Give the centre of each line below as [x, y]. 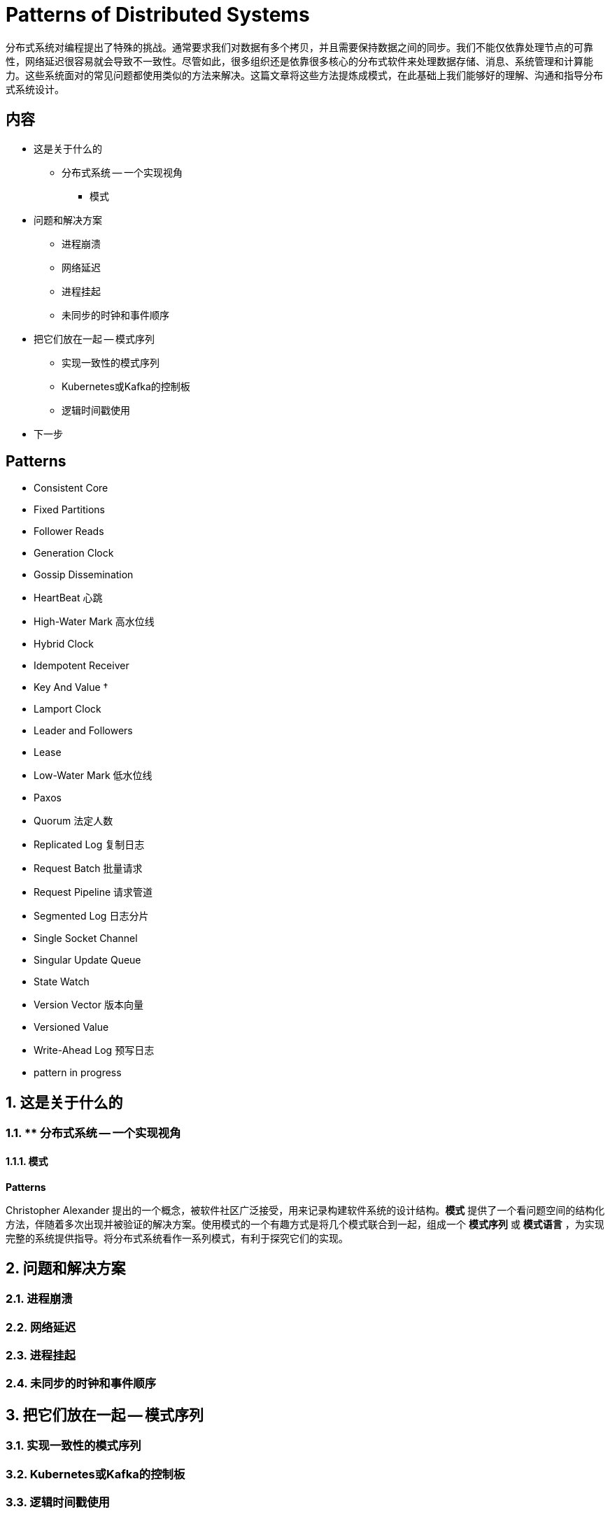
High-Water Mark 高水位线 [94, 622]
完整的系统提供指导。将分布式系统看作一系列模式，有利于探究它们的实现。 [177, 1238]
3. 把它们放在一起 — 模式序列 [105, 1415]
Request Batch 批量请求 [88, 869]
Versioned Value [71, 1027]
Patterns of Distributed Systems [158, 15]
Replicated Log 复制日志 [89, 845]
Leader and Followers [83, 731]
